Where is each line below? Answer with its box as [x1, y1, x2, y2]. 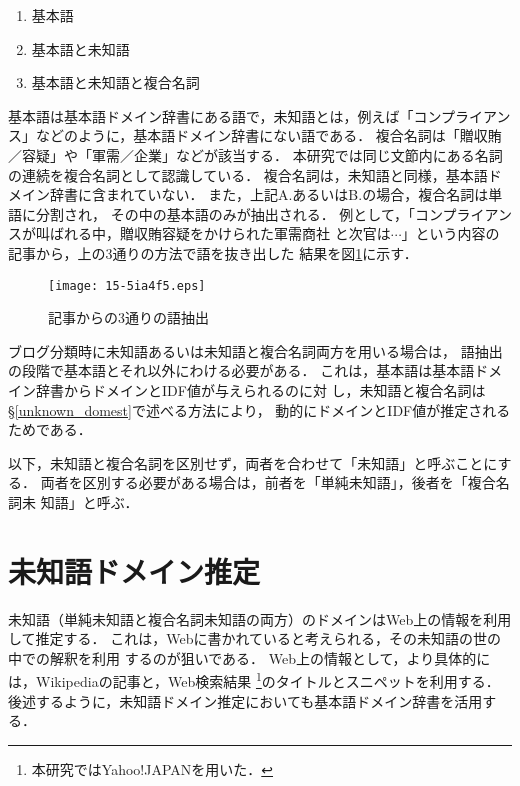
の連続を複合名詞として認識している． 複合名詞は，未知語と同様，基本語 [8, 164, 488, 185]
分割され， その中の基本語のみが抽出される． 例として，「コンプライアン [35, 203, 512, 224]
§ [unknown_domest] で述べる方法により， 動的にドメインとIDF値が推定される [8, 399, 511, 420]
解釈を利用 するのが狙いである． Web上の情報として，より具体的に [49, 647, 491, 668]
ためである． [8, 419, 92, 440]
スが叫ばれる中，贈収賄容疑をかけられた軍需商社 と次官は [8, 223, 391, 244]
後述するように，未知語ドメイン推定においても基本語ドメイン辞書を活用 [8, 690, 483, 711]
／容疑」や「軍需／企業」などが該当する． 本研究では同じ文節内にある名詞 [8, 144, 503, 165]
